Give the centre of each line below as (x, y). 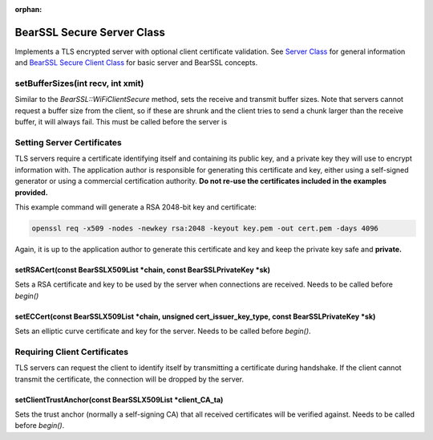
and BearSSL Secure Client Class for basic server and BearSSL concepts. (136, 63)
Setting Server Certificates (68, 142)
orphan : (28, 9)
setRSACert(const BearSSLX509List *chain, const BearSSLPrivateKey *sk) (142, 270)
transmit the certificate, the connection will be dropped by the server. (129, 379)
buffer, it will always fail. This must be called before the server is (121, 122)
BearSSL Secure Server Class (90, 32)
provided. (31, 192)
